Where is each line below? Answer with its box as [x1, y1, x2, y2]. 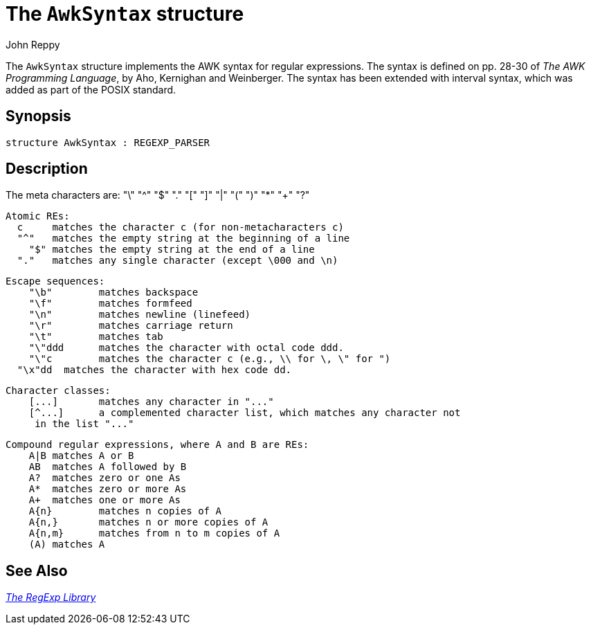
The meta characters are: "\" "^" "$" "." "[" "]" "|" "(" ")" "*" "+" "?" [6, 189, 310, 201]
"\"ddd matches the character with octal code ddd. [28, 342, 344, 354]
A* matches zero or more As [28, 483, 187, 495]
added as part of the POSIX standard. [6, 83, 176, 96]
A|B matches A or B [28, 450, 134, 462]
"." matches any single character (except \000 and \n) [17, 255, 338, 267]
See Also [6, 561, 68, 579]
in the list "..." [35, 418, 134, 430]
